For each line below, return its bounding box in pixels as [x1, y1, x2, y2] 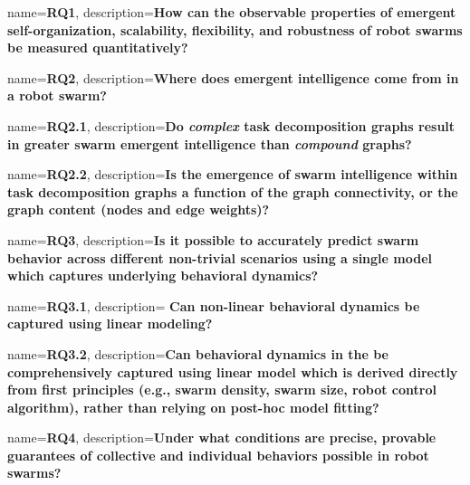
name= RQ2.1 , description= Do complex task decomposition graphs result [7, 116, 456, 135]
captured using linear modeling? [7, 314, 213, 333]
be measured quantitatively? [7, 38, 188, 57]
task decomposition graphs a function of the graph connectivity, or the [7, 182, 458, 201]
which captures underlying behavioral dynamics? [7, 266, 319, 285]
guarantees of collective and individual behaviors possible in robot [7, 445, 429, 464]
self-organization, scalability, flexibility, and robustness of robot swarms [7, 20, 463, 39]
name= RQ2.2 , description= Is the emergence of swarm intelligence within [7, 165, 458, 184]
